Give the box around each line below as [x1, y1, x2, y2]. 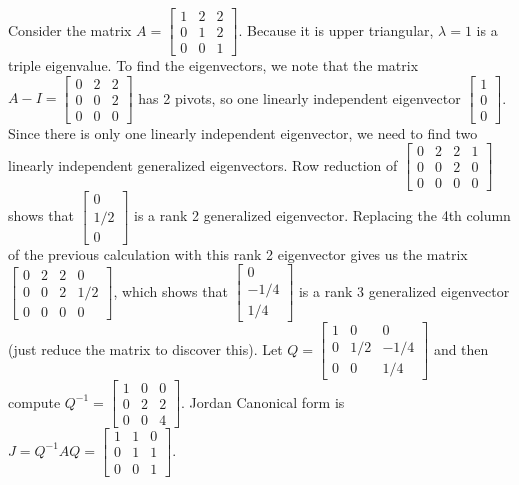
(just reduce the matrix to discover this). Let [8, 338, 283, 359]
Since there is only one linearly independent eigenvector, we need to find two [8, 122, 478, 143]
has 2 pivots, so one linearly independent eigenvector [138, 87, 461, 108]
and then [433, 338, 489, 359]
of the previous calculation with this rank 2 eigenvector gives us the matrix [8, 243, 468, 264]
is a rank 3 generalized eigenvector [298, 280, 510, 301]
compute [8, 391, 61, 412]
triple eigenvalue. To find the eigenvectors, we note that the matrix [8, 55, 419, 76]
